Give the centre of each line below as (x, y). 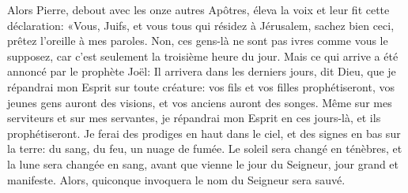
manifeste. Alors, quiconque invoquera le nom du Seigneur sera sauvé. (176, 179)
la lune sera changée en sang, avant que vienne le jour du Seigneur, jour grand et (203, 163)
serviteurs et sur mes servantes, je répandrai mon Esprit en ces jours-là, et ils (194, 118)
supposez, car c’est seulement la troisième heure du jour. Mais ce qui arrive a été (203, 56)
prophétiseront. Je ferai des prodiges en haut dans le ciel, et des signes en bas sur (204, 133)
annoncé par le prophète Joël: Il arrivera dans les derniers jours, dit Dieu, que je (202, 71)
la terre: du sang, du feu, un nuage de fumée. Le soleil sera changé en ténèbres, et (205, 148)
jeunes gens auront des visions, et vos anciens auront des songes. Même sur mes (200, 102)
